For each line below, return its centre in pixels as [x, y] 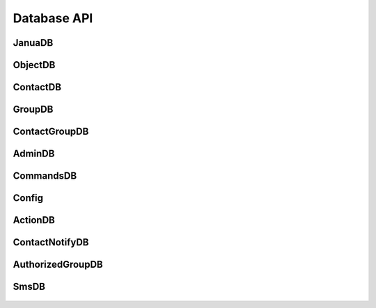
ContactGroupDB [51, 132]
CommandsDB [45, 176]
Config [28, 198]
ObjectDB [34, 65]
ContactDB [37, 87]
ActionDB [34, 220]
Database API [53, 18]
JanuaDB [33, 43]
